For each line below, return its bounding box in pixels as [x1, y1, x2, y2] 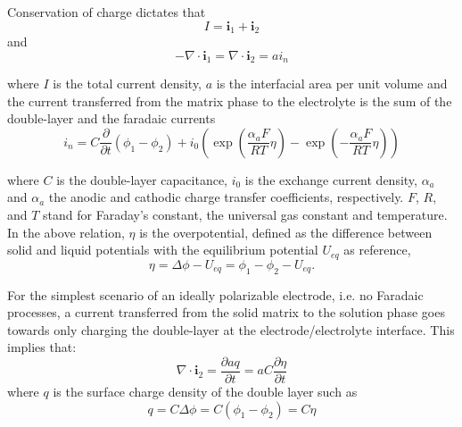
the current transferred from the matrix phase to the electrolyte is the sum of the [7, 91, 452, 110]
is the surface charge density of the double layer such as [53, 381, 358, 400]
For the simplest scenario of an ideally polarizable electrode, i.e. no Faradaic [7, 285, 424, 304]
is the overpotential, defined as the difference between [139, 222, 433, 241]
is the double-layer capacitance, [56, 170, 227, 188]
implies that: [7, 338, 77, 356]
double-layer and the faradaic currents [7, 109, 216, 128]
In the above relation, [7, 222, 125, 241]
